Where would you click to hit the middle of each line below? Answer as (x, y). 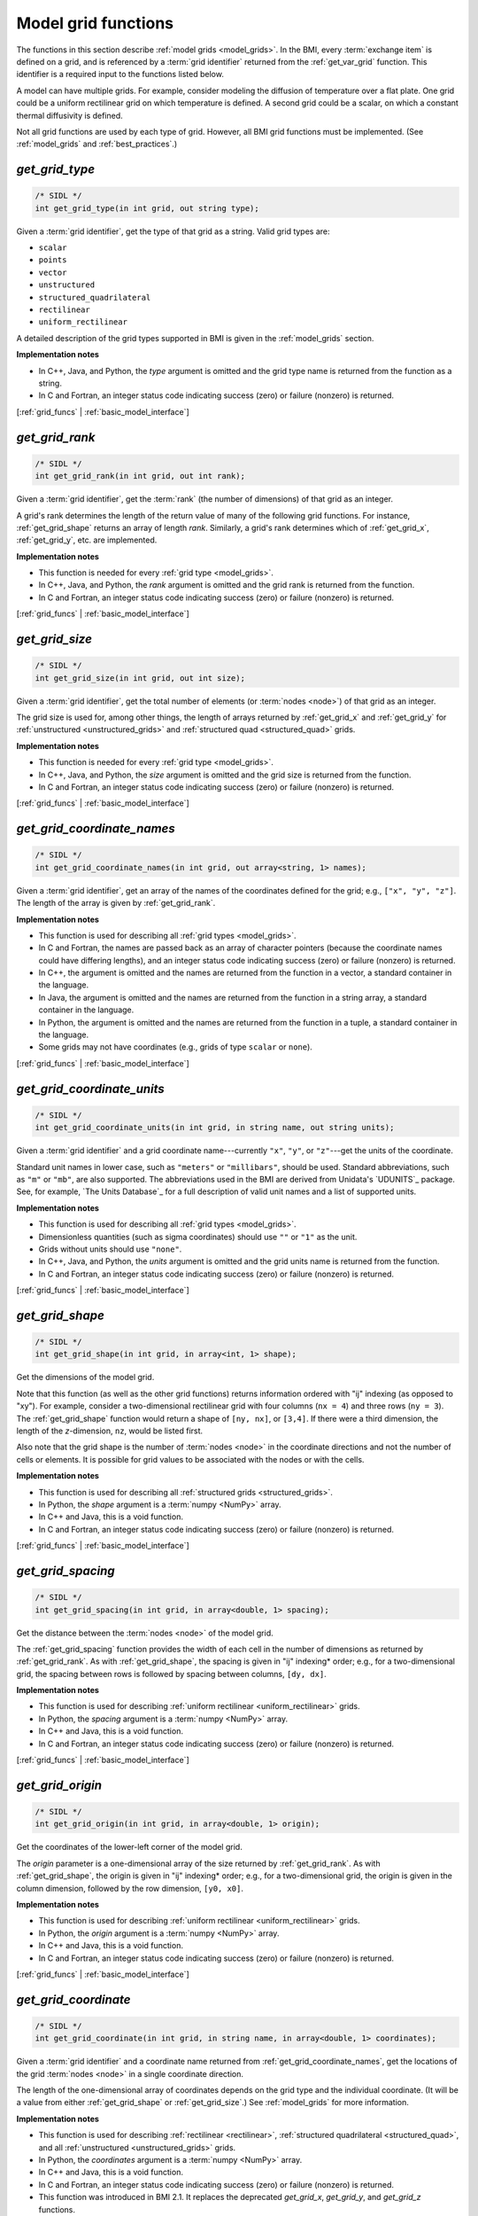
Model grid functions (95, 23)
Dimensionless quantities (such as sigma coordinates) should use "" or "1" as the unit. (198, 1237)
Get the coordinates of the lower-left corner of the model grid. (129, 1847)
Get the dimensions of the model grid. (85, 1377)
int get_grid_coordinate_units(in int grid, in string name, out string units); (215, 1128)
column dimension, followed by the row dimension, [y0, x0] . (130, 1888)
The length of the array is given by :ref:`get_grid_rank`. (116, 903)
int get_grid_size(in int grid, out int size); (140, 678)
